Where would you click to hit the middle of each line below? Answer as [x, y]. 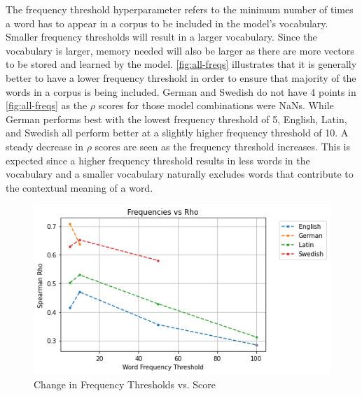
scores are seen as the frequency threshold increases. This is [223, 146]
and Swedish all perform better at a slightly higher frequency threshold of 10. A [177, 133]
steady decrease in [45, 146]
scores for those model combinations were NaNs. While [216, 105]
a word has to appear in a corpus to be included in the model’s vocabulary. [167, 23]
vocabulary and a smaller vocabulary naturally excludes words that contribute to [180, 174]
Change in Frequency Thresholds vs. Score [125, 384]
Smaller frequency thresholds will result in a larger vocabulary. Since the [161, 37]
